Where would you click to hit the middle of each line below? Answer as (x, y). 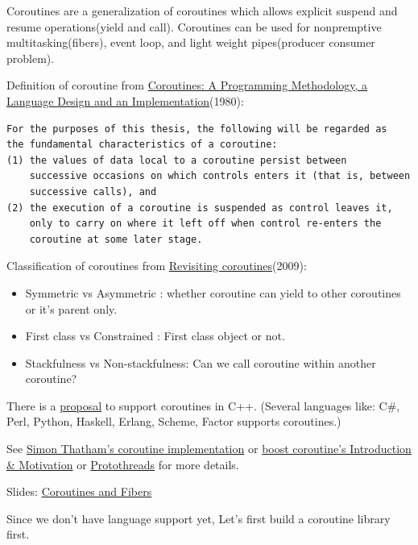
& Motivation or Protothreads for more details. (123, 464)
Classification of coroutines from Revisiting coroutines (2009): (157, 266)
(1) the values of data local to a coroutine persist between (177, 160)
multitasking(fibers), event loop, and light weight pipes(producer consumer (191, 42)
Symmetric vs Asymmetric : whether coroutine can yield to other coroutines (213, 292)
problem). (31, 58)
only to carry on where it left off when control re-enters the (205, 224)
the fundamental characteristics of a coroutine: (142, 145)
